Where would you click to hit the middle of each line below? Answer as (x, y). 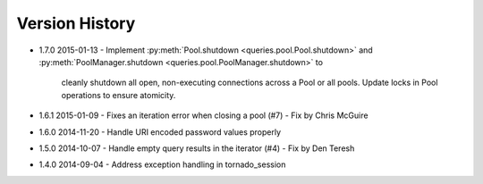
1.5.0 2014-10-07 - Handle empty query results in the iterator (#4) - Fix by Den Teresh (197, 148)
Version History (76, 23)
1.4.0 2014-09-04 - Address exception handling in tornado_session (162, 164)
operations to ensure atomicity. (119, 95)
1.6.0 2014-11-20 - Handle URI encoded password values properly (160, 132)
